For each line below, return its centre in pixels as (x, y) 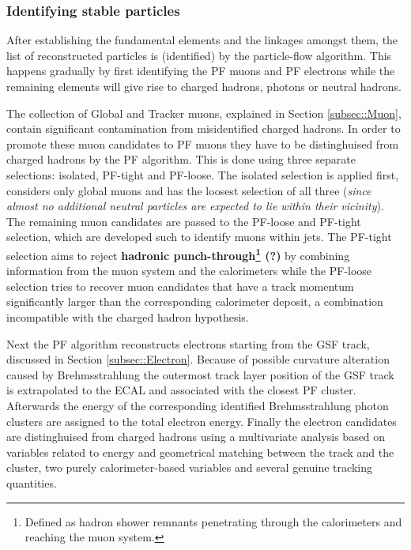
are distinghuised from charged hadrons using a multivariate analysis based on (196, 437)
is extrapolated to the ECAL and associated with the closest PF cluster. (181, 390)
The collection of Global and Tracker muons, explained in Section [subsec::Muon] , (204, 113)
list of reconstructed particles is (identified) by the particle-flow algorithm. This (199, 55)
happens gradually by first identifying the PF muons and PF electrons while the (201, 71)
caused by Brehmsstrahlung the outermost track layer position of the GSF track (200, 374)
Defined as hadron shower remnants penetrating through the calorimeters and (213, 521)
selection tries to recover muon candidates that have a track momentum (180, 286)
